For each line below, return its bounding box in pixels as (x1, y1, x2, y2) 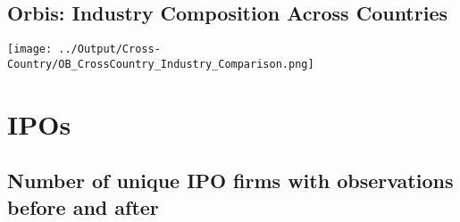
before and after (7, 193, 159, 220)
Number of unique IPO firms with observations (7, 167, 454, 194)
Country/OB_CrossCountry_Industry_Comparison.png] (7, 57, 314, 70)
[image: (7, 43, 53, 56)
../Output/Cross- (58, 43, 161, 56)
